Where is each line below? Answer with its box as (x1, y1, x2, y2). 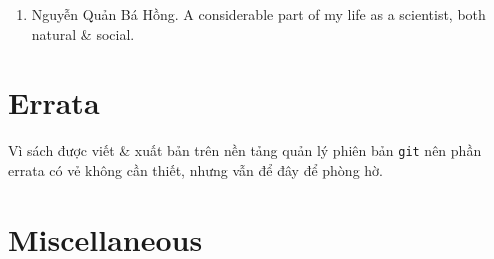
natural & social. (31, 23, 135, 44)
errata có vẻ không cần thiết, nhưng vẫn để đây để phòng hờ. (8, 159, 383, 180)
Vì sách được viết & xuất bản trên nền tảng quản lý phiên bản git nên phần (8, 140, 482, 161)
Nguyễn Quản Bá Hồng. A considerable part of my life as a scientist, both (31, 4, 486, 24)
